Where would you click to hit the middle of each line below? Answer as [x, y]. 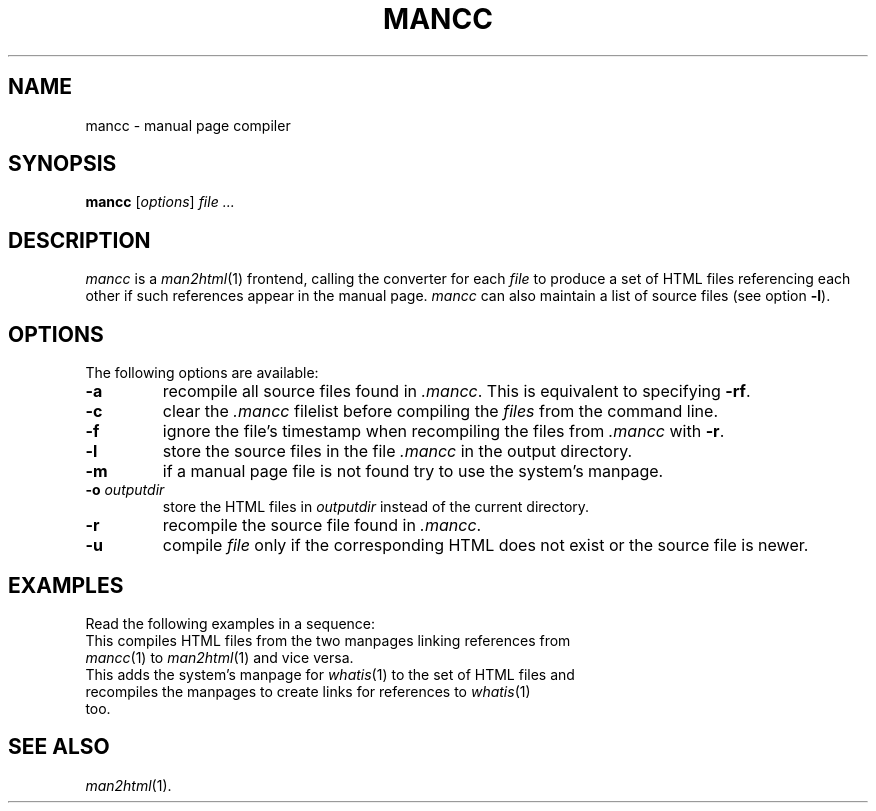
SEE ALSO [59, 747]
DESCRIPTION [79, 240]
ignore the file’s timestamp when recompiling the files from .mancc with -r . [443, 431]
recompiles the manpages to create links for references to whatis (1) [308, 691]
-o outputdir [125, 490]
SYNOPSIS [62, 164]
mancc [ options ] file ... [160, 202]
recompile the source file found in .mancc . [322, 525]
